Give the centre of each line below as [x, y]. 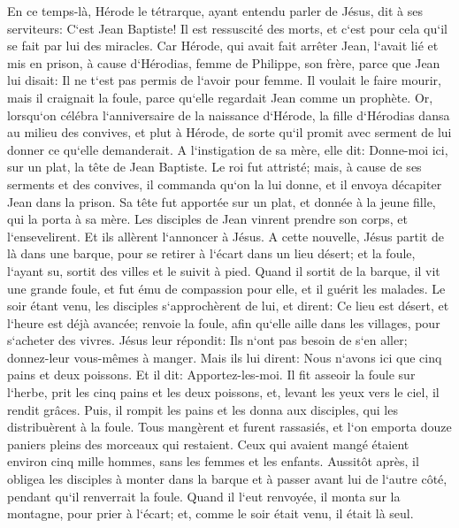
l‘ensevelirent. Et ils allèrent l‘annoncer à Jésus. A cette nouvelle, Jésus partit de [226, 236]
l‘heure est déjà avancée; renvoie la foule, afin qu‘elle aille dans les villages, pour [224, 322]
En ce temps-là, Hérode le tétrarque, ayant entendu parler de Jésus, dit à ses [215, 11]
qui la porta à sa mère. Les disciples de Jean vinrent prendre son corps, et [207, 219]
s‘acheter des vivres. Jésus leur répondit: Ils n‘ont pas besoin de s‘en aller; [207, 340]
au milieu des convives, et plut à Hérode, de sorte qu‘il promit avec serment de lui [229, 132]
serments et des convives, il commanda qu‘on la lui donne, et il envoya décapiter [225, 184]
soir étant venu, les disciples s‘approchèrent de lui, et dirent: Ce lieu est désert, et [228, 306]
